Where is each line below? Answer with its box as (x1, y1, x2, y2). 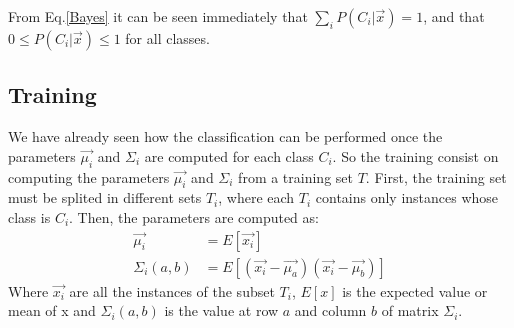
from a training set (238, 166, 353, 187)
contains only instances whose (315, 187, 499, 208)
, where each (218, 187, 295, 208)
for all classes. (125, 28, 210, 48)
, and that (423, 6, 485, 26)
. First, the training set (365, 166, 507, 187)
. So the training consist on (332, 145, 499, 166)
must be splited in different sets (8, 187, 202, 208)
